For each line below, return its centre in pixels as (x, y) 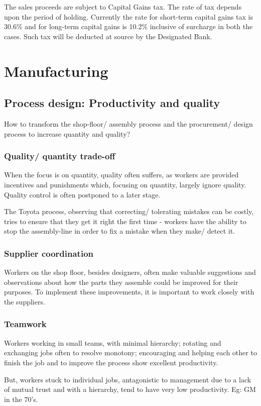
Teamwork (25, 324)
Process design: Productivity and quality (112, 103)
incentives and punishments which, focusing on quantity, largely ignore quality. (125, 184)
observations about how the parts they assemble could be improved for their (121, 282)
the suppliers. (25, 301)
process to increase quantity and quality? (67, 133)
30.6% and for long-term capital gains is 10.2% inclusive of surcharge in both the (128, 26)
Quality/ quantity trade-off (60, 156)
